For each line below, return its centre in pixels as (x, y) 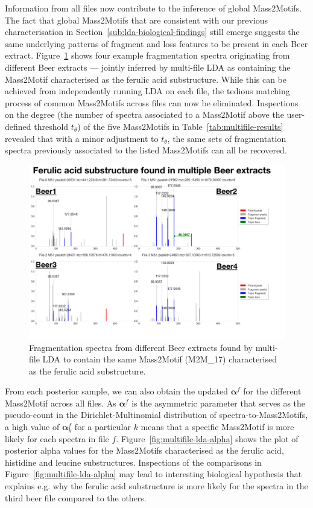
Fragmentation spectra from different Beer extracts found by (141, 347)
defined (18, 126)
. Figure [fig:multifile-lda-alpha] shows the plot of (207, 438)
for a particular (103, 427)
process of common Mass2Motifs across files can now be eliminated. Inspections (152, 102)
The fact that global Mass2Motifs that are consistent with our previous (137, 20)
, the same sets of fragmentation (227, 138)
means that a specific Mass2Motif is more (217, 427)
